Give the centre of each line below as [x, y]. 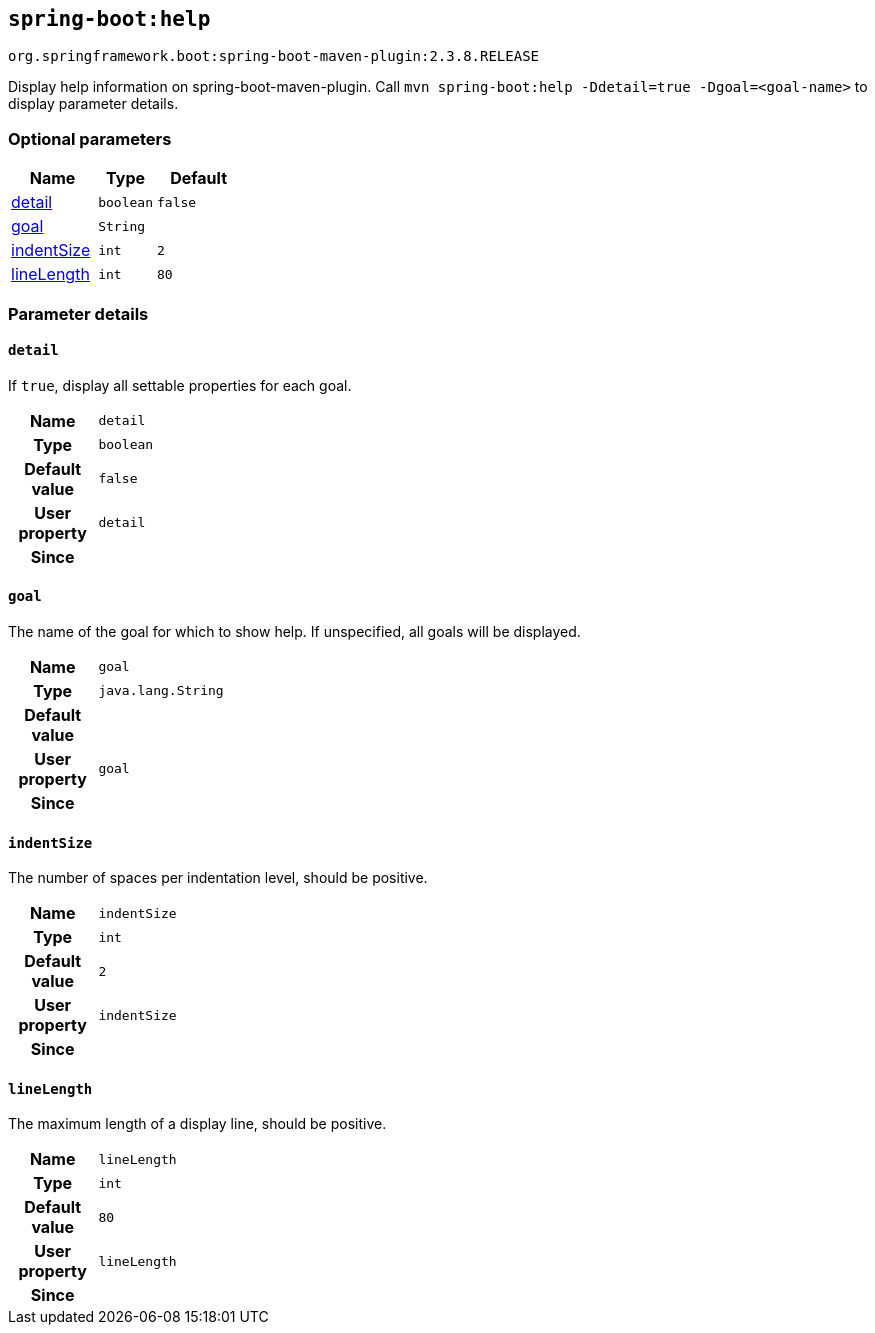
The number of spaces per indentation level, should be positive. [218, 878]
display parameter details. [93, 104]
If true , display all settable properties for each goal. [180, 385]
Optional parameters [90, 138]
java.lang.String [161, 691]
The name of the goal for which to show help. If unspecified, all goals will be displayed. [294, 631]
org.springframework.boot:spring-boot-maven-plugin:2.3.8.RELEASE [274, 56]
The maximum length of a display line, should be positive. [197, 1124]
